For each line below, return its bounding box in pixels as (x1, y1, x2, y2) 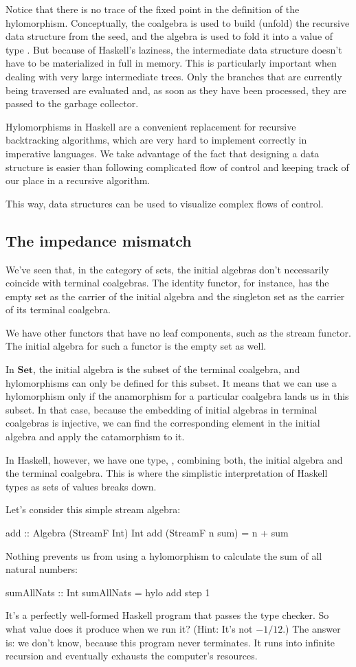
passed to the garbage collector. (5, 96, 139, 111)
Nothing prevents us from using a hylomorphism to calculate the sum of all (5, 548, 322, 563)
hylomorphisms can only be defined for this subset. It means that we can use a (5, 375, 337, 389)
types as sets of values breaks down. (5, 479, 157, 493)
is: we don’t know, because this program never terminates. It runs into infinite (5, 635, 335, 649)
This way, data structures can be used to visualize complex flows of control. (5, 196, 324, 210)
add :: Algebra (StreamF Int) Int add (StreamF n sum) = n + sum (5, 525, 289, 540)
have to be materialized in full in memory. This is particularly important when (5, 56, 337, 70)
